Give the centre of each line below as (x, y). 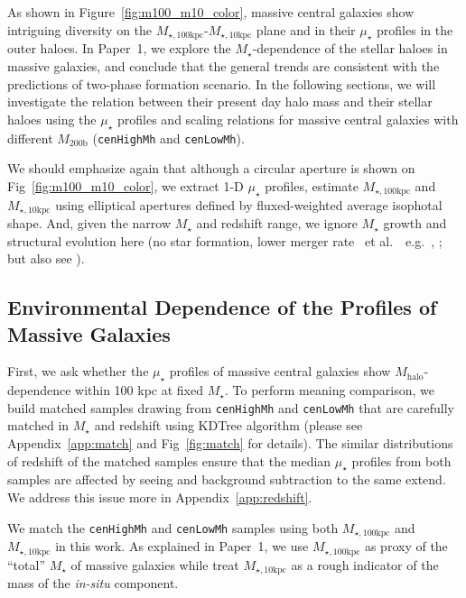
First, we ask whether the (78, 371)
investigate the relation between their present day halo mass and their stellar (220, 101)
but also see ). (46, 258)
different (30, 138)
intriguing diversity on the (80, 29)
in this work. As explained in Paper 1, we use (182, 546)
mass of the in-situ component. (93, 583)
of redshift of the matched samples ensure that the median (169, 460)
